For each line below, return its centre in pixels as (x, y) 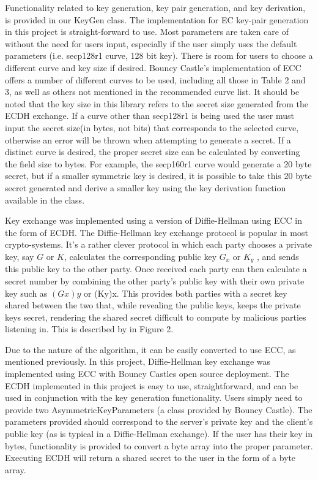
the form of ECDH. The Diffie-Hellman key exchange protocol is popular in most (157, 232)
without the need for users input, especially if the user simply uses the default (151, 43)
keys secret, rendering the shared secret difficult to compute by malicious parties (156, 317)
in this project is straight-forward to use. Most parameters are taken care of (147, 32)
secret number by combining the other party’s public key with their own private (155, 280)
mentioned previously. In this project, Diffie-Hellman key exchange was (138, 361)
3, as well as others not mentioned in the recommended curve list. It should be (152, 92)
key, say (20, 256)
